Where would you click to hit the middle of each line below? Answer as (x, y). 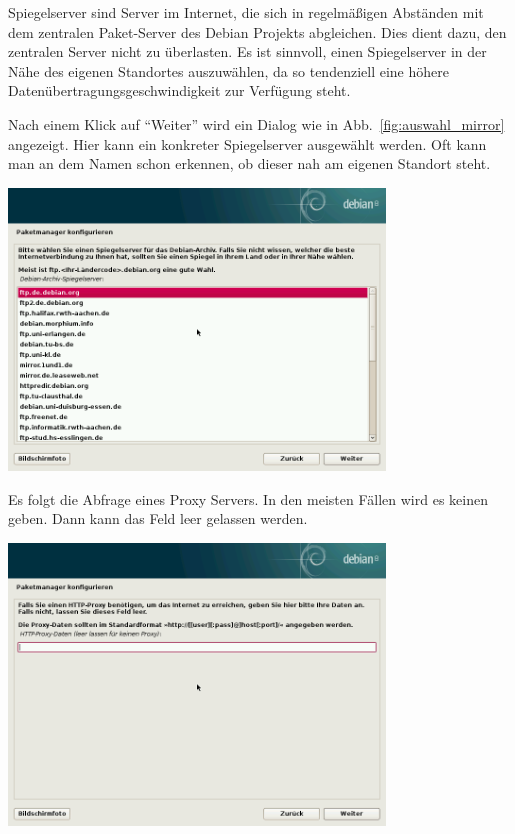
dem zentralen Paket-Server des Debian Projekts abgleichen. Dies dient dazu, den (257, 31)
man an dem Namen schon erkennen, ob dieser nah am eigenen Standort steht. (249, 163)
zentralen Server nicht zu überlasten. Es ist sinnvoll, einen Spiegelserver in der (247, 51)
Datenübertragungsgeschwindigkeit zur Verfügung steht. (179, 90)
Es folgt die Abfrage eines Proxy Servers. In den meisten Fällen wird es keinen (248, 498)
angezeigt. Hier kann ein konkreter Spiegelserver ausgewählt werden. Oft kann (247, 143)
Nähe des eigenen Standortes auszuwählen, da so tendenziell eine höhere (228, 70)
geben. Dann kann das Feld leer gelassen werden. (158, 518)
